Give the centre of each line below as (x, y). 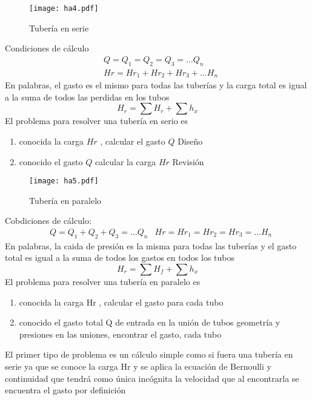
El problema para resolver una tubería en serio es (97, 121)
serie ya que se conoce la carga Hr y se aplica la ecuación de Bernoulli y (138, 366)
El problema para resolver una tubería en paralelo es (103, 281)
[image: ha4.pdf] (64, 8)
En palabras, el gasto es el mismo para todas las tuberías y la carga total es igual (156, 85)
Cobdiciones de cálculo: (48, 221)
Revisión (188, 161)
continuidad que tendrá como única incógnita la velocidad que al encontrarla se (152, 378)
